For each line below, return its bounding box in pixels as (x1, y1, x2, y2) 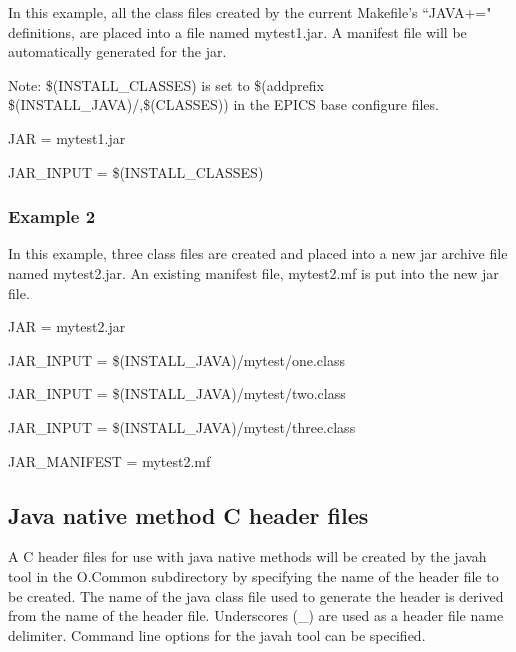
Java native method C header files (8, 499, 369, 530)
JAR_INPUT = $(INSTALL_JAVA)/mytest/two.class (8, 383, 346, 404)
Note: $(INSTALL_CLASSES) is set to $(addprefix (8, 74, 324, 95)
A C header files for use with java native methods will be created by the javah (8, 546, 487, 567)
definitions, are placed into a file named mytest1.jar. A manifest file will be (8, 21, 467, 42)
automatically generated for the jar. (8, 41, 227, 62)
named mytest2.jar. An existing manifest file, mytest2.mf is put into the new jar (8, 262, 499, 283)
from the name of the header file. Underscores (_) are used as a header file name (8, 605, 504, 626)
